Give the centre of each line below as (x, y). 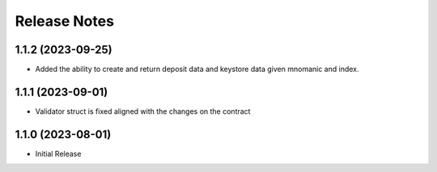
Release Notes (65, 21)
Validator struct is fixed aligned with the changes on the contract (143, 111)
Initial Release (58, 153)
